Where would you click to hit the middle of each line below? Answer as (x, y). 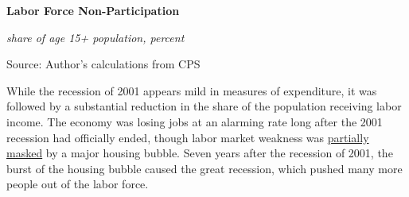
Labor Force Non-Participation (93, 10)
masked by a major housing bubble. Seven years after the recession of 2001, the (200, 153)
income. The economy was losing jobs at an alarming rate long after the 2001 (195, 121)
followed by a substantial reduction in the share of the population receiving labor (204, 106)
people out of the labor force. (78, 184)
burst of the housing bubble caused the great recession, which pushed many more (204, 168)
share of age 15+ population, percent (95, 37)
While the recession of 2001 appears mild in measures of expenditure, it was (192, 90)
